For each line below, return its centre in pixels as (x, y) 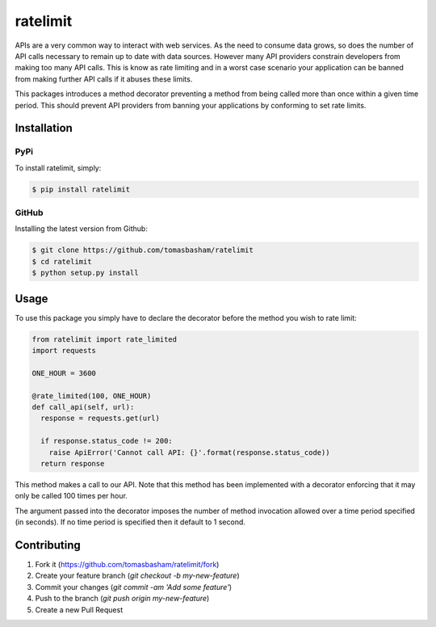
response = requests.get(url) (101, 419)
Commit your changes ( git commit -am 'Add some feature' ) (134, 587)
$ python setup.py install (85, 273)
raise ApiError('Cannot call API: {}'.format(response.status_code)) (189, 452)
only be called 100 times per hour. (71, 496)
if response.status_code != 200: (107, 441)
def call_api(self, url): (83, 407)
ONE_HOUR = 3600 (64, 373)
